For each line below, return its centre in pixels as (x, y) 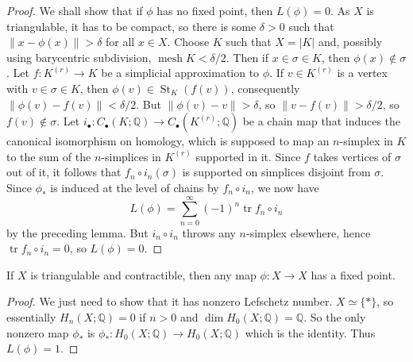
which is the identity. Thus (310, 332)
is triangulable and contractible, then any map (143, 274)
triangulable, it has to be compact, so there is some (131, 26)
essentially (31, 317)
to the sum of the (49, 156)
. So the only (335, 317)
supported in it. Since (248, 156)
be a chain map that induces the (322, 121)
